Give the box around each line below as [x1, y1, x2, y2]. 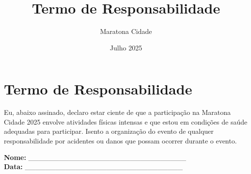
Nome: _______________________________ [4, 152, 187, 162]
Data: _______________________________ [4, 161, 183, 172]
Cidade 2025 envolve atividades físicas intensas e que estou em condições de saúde [4, 116, 248, 127]
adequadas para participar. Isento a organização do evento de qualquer [4, 126, 214, 136]
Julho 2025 [110, 42, 142, 52]
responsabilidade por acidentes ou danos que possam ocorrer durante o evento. [4, 136, 237, 146]
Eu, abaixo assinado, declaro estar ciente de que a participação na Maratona [4, 107, 231, 117]
